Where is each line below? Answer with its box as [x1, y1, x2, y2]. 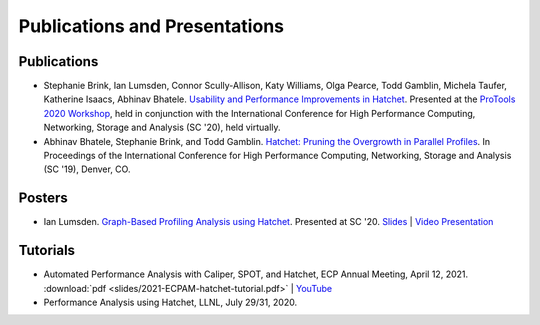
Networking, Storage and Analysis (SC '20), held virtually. [43, 121, 281, 134]
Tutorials [18, 242, 75, 259]
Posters [18, 190, 69, 207]
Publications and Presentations [18, 15, 285, 37]
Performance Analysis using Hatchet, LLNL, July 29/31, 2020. [43, 296, 298, 308]
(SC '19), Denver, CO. [43, 163, 131, 175]
